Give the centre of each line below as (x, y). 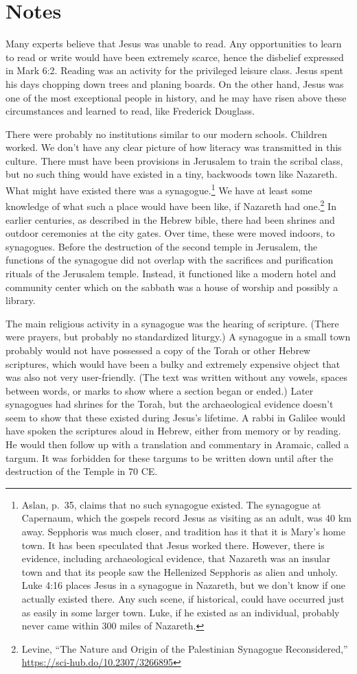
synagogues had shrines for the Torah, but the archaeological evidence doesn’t (170, 404)
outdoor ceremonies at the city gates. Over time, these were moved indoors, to (170, 233)
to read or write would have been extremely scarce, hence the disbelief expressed (175, 57)
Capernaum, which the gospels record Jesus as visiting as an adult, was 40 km (186, 518)
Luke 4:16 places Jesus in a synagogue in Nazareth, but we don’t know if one (184, 585)
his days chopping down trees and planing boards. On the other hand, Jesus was (175, 83)
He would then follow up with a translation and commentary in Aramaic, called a (177, 444)
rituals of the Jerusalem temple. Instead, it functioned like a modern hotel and (171, 273)
